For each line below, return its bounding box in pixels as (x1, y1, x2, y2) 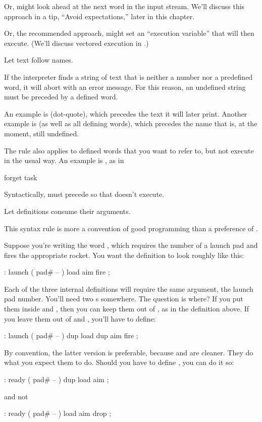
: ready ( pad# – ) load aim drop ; (4, 408, 112, 418)
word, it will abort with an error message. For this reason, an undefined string (4, 81, 246, 92)
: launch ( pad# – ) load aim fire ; (4, 267, 110, 277)
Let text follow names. (4, 55, 73, 65)
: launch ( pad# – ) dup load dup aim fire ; (4, 330, 138, 341)
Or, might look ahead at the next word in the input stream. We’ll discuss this (4, 1, 245, 11)
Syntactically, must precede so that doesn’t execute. (4, 189, 165, 199)
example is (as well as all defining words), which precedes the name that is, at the (4, 118, 257, 129)
